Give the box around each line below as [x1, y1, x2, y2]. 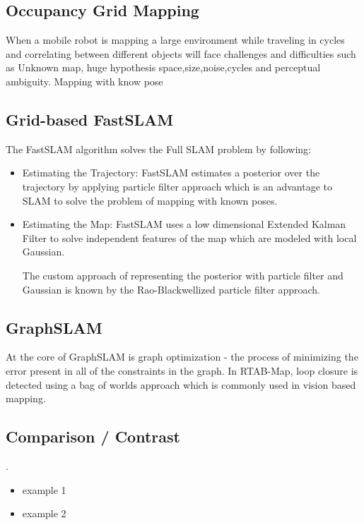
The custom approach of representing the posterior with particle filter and [22, 267, 344, 282]
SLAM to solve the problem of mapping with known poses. [22, 193, 278, 207]
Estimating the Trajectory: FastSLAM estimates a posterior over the [22, 165, 320, 180]
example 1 [22, 482, 66, 497]
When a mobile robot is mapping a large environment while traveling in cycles [6, 32, 345, 47]
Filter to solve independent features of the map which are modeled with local [22, 230, 357, 245]
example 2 [22, 506, 66, 521]
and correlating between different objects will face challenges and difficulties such [6, 46, 356, 61]
